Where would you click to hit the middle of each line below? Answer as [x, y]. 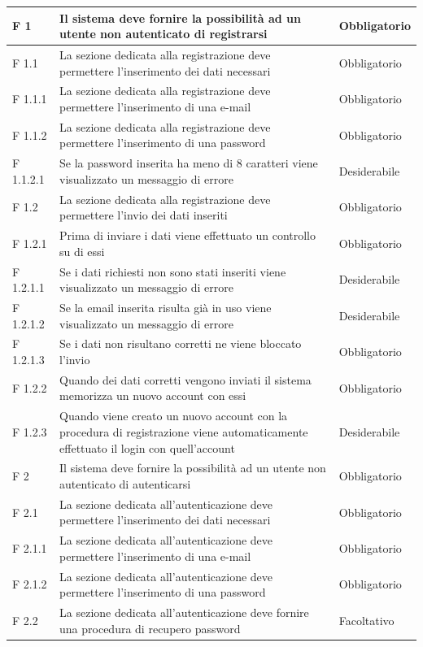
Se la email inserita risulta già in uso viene [166, 307]
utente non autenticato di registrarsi [164, 34]
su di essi [82, 251]
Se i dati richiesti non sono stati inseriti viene [173, 271]
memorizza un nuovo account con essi [153, 395]
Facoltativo [366, 620]
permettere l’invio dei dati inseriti [144, 215]
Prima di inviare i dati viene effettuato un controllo [188, 235]
